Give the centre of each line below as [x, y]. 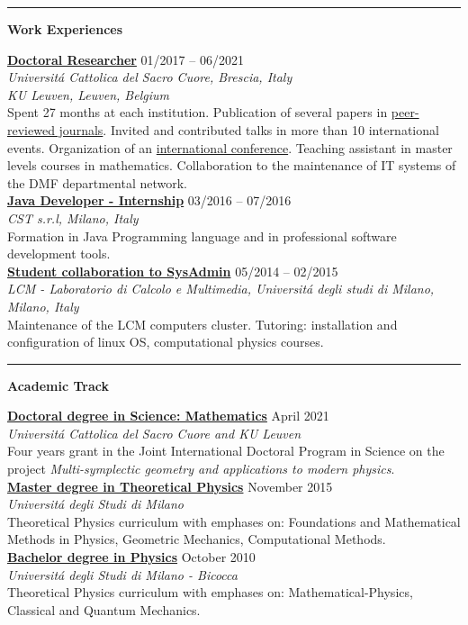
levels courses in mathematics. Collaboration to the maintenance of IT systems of [232, 165]
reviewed [31, 129]
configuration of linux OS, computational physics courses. [166, 342]
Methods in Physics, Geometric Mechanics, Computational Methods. [197, 539]
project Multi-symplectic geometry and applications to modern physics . [201, 469]
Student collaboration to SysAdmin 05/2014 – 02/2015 [173, 271]
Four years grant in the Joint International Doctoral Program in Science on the [226, 451]
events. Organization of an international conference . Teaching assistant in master [230, 147]
